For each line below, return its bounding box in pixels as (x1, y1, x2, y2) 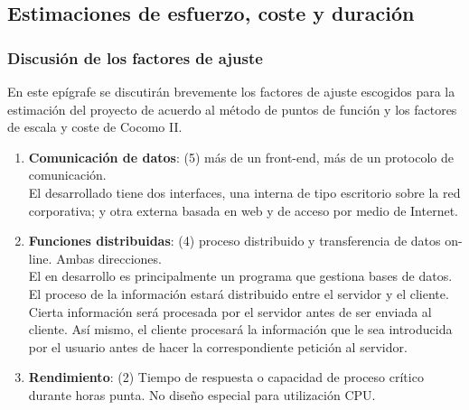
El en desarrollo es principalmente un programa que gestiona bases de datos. (28, 266, 453, 285)
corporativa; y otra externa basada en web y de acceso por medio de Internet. (28, 200, 458, 219)
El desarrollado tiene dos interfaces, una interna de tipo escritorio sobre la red (28, 182, 461, 201)
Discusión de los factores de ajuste (7, 46, 263, 69)
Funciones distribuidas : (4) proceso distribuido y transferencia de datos (28, 231, 441, 250)
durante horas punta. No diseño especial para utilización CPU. (28, 385, 376, 404)
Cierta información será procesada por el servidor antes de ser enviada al (28, 302, 432, 321)
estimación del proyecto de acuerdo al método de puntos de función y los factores (7, 99, 457, 118)
